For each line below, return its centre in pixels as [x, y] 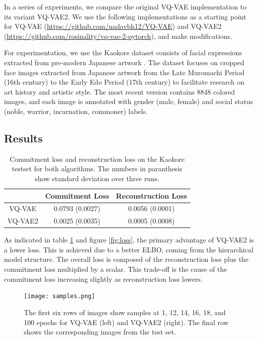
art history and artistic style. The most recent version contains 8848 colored [120, 91]
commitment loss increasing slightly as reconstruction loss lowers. [103, 279]
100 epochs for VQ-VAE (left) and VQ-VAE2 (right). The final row [126, 322]
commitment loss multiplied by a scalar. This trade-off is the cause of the [116, 269]
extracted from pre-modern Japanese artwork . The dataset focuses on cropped [124, 62]
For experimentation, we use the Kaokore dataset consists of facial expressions [123, 53]
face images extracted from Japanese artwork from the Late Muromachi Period [124, 72]
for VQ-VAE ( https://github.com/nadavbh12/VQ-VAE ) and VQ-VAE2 [113, 26]
